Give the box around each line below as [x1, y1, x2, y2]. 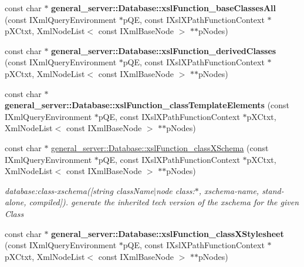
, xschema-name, [198, 184, 259, 196]
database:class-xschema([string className [5, 184, 154, 196]
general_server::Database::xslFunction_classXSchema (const [51, 141, 269, 153]
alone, [5, 196, 26, 208]
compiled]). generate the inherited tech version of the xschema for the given [29, 196, 299, 208]
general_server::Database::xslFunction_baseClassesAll [51, 2, 276, 14]
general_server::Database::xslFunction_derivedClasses [51, 44, 276, 56]
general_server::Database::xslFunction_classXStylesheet [51, 227, 284, 239]
